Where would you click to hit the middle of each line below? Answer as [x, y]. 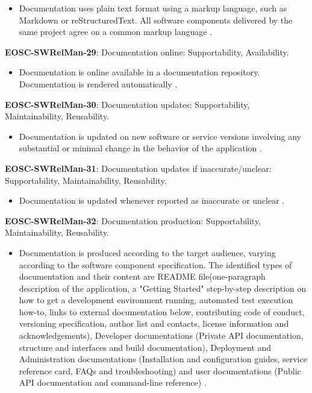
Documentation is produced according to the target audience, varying [147, 252]
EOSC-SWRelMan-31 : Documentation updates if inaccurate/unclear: [138, 168]
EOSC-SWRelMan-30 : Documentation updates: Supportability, [127, 104]
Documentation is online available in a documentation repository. [139, 72]
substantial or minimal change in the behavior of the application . [140, 148]
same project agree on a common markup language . [116, 32]
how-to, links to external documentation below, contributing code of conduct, [162, 311]
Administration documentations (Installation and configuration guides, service [163, 359]
